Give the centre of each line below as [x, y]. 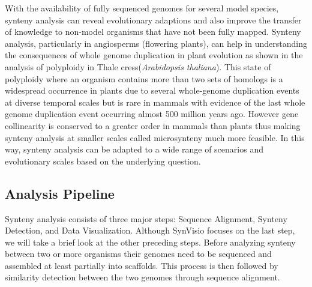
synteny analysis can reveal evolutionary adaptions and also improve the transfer [153, 20]
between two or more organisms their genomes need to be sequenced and [138, 254]
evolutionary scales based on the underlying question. [103, 161]
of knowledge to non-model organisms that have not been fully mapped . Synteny [153, 32]
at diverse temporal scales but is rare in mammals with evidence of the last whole [155, 102]
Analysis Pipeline [60, 193]
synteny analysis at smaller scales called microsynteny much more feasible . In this [155, 137]
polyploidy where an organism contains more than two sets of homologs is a [144, 78]
